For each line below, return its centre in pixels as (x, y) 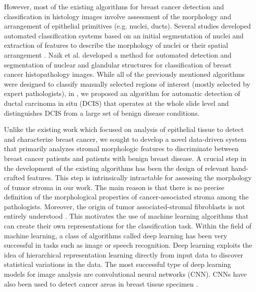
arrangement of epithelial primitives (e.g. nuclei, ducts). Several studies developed (128, 26)
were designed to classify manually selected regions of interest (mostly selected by (127, 83)
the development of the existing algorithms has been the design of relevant (116, 168)
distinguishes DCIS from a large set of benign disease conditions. (102, 113)
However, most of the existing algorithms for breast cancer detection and (114, 6)
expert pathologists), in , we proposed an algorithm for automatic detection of (122, 93)
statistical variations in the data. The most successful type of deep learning (118, 264)
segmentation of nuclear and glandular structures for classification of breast (118, 64)
